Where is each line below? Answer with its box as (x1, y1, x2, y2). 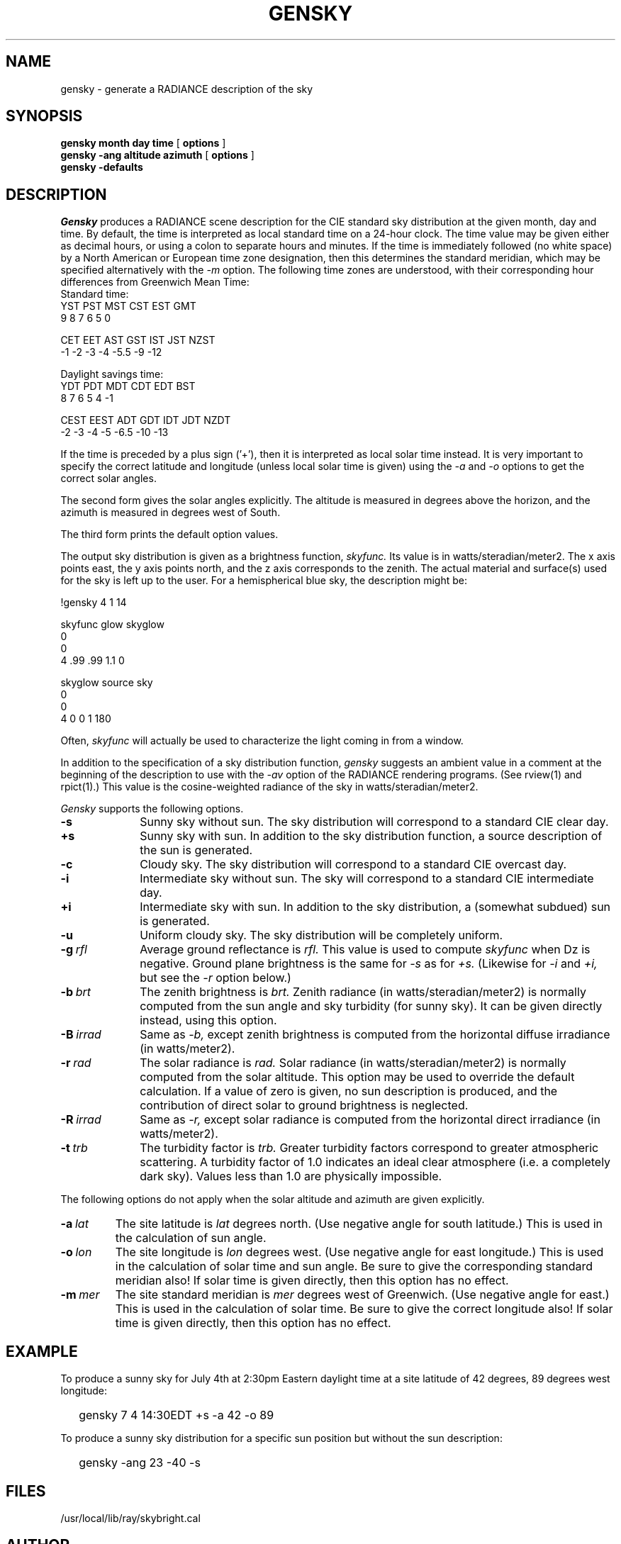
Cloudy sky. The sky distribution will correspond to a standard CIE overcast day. (140, 857, 567, 872)
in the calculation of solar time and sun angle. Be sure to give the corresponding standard (115, 1259, 593, 1274)
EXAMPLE (6, 1342, 78, 1360)
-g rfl (60, 942, 87, 957)
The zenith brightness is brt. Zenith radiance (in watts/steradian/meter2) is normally (140, 985, 586, 1000)
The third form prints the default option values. (60, 528, 279, 541)
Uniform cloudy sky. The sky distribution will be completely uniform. (140, 928, 503, 943)
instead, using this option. (140, 1013, 277, 1028)
